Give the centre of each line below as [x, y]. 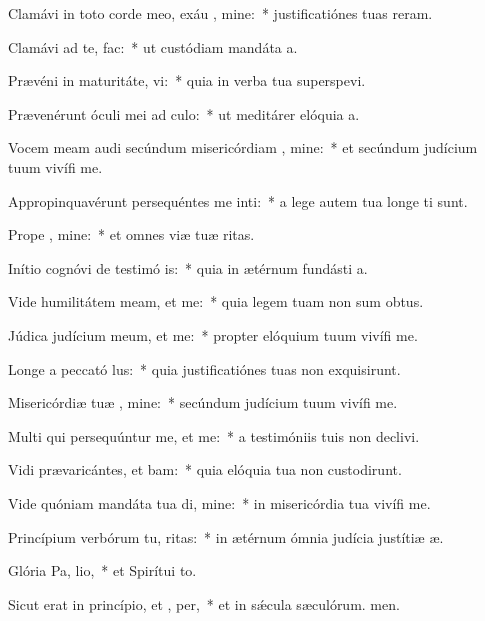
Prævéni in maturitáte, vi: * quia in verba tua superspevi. [187, 80]
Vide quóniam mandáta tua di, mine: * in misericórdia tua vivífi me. [219, 502]
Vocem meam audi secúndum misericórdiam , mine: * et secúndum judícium [243, 147]
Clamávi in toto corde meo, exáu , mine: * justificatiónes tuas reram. [220, 13]
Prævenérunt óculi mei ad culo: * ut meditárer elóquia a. [184, 113]
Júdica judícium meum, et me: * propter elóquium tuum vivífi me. [213, 334]
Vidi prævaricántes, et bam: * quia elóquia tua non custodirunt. [205, 469]
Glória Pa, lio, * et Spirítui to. [102, 570]
